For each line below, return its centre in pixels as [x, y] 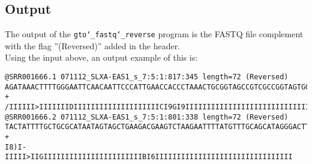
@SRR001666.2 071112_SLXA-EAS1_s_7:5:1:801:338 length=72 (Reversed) [147, 117]
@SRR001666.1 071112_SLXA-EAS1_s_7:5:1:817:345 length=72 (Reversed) [147, 77]
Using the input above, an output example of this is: [101, 57]
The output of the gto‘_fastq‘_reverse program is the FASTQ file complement [154, 34]
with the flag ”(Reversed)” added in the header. [93, 45]
